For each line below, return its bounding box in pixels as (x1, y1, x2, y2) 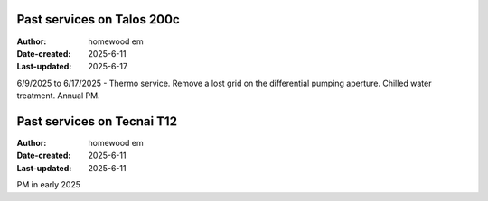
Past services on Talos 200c (16, 12, 180, 27)
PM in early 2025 (16, 179, 81, 190)
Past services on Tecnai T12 (16, 114, 178, 129)
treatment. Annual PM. (16, 90, 100, 101)
